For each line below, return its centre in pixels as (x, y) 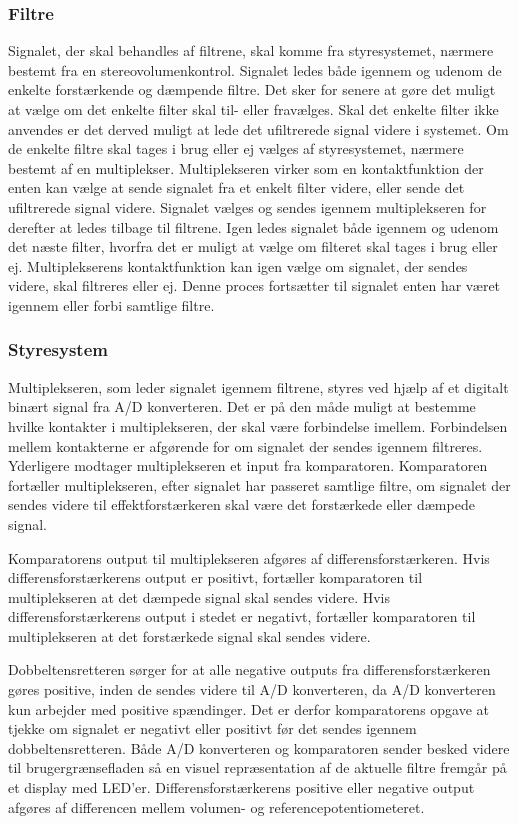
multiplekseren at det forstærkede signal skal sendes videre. (189, 635)
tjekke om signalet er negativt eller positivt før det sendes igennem (212, 728)
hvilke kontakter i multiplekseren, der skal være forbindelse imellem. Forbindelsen (258, 425)
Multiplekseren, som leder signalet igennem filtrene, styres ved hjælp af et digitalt (258, 386)
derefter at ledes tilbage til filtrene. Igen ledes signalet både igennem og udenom (253, 226)
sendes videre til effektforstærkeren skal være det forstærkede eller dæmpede (241, 504)
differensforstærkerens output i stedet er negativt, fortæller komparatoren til (242, 616)
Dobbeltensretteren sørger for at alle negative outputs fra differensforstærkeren (249, 669)
